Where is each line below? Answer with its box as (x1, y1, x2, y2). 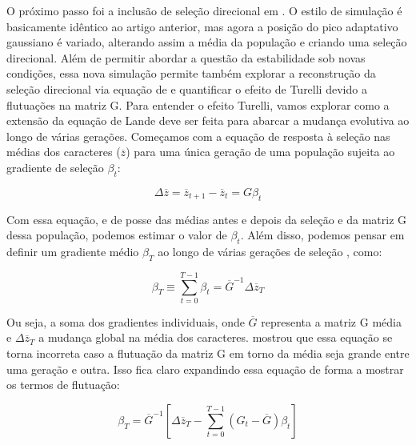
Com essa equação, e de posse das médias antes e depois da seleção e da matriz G (6, 210, 407, 227)
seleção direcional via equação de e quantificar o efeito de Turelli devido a (6, 80, 367, 97)
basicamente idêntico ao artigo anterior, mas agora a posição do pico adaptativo (6, 18, 398, 34)
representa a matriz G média (261, 313, 402, 330)
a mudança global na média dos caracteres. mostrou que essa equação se (38, 329, 393, 346)
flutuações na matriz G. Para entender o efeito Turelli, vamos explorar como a (6, 96, 390, 113)
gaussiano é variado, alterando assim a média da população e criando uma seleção (6, 34, 407, 50)
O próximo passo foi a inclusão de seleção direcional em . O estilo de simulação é (6, 2, 402, 18)
